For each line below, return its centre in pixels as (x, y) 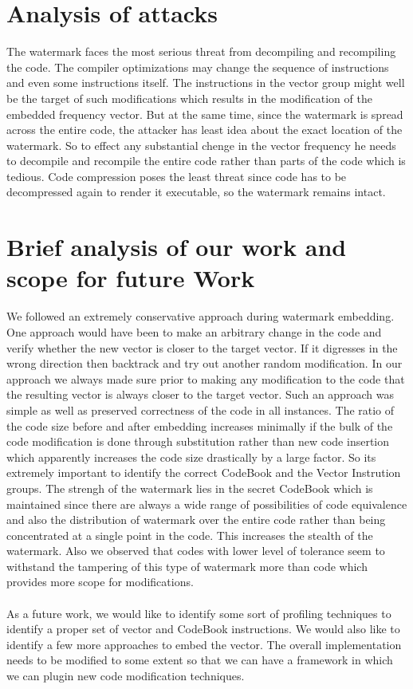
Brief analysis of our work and (177, 247)
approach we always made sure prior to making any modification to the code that (206, 378)
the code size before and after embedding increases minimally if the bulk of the (200, 425)
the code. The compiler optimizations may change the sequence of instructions (198, 67)
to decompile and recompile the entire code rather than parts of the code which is (206, 161)
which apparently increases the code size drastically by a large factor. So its (191, 457)
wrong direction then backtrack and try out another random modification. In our (205, 363)
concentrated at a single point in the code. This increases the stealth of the (190, 535)
